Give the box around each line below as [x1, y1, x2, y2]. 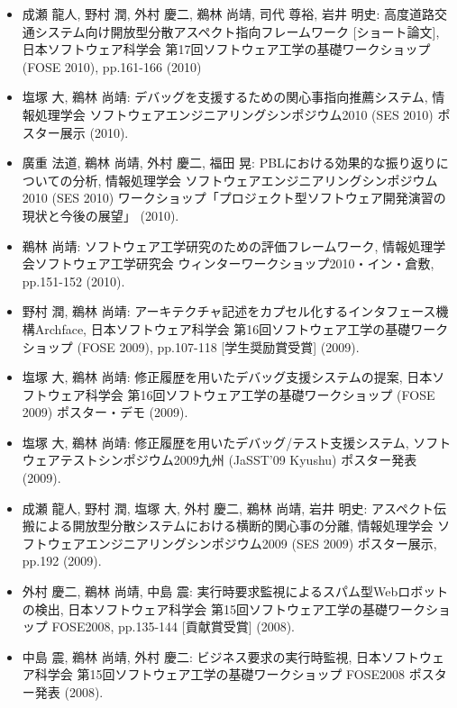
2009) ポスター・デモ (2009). [22, 403, 188, 422]
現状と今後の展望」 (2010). [22, 205, 179, 224]
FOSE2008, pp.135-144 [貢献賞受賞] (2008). [51, 617, 295, 636]
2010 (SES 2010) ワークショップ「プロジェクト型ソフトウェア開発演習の [22, 188, 446, 207]
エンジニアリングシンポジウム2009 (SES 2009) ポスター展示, [85, 533, 437, 552]
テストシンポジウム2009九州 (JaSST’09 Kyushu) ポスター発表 [59, 450, 417, 469]
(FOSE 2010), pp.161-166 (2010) [22, 57, 202, 76]
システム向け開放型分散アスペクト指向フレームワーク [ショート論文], [34, 22, 440, 41]
